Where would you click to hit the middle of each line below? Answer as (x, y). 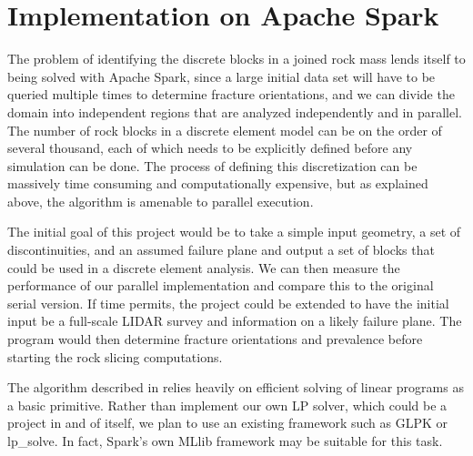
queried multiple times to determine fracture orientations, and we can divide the (231, 94)
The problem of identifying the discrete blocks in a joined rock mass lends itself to (236, 59)
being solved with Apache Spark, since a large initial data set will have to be (221, 76)
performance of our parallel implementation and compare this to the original (221, 285)
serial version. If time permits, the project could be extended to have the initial (228, 303)
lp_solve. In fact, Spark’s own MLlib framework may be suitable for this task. (225, 441)
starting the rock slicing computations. (115, 356)
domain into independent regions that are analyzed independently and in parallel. (235, 111)
